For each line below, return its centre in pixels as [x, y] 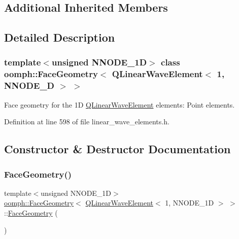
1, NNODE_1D [190, 203]
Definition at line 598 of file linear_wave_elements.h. [87, 122]
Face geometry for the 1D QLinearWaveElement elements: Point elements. [119, 104]
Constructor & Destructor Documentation [117, 149]
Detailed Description [60, 37]
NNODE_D [29, 86]
